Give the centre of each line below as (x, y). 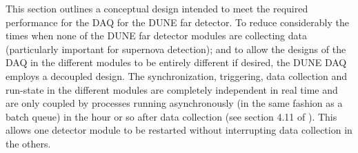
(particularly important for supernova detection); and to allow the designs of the (176, 49)
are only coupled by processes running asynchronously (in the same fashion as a (174, 103)
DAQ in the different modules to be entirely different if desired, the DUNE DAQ (176, 62)
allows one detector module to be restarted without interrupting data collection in (179, 130)
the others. (28, 143)
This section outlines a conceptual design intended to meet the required (157, 8)
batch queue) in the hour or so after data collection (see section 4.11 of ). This (171, 116)
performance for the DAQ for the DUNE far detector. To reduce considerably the (177, 22)
